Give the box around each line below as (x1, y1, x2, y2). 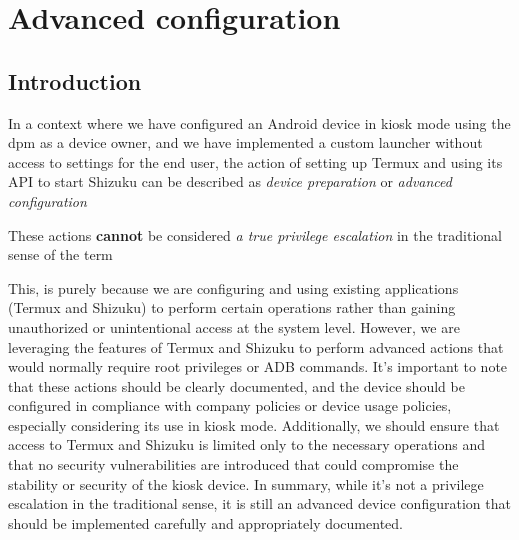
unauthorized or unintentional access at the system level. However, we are (8, 316, 460, 337)
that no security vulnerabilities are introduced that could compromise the (8, 454, 459, 475)
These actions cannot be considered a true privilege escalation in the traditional (8, 224, 502, 245)
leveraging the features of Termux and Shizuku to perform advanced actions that (8, 336, 504, 357)
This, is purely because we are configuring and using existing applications (8, 277, 459, 298)
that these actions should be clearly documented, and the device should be (8, 375, 465, 396)
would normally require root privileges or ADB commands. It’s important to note (8, 356, 508, 377)
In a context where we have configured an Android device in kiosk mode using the (8, 112, 511, 133)
